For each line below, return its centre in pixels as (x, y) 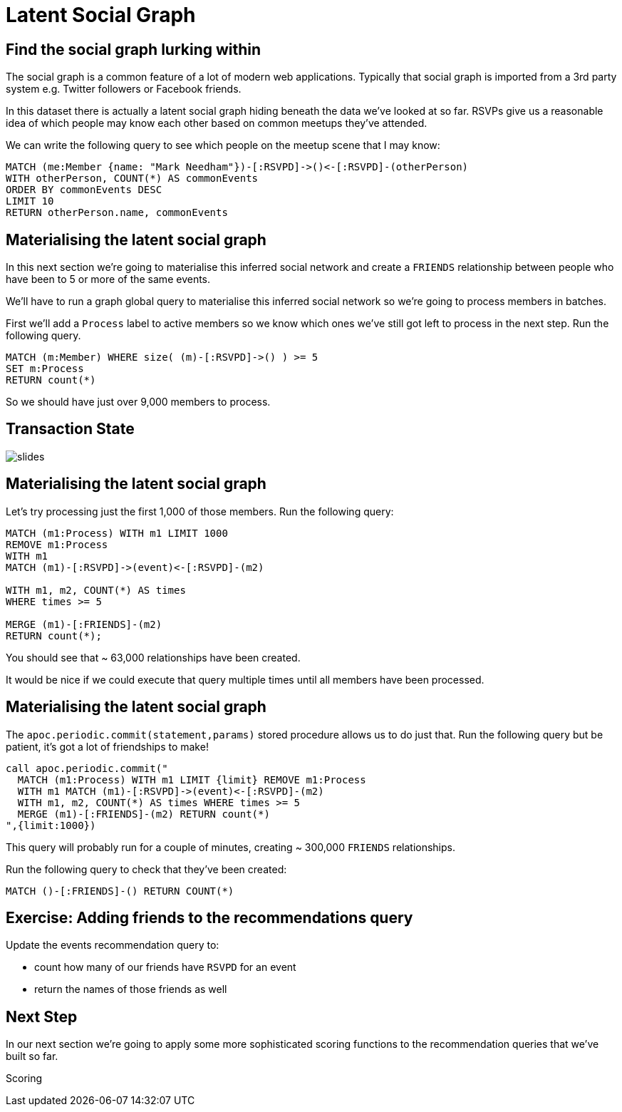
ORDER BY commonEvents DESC (84, 190)
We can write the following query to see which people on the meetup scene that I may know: (223, 145)
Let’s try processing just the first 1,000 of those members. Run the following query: (200, 511)
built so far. (32, 1056)
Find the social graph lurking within (134, 49)
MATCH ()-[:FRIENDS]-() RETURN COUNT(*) (120, 891)
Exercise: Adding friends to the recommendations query (209, 917)
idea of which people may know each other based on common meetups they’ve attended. (217, 123)
